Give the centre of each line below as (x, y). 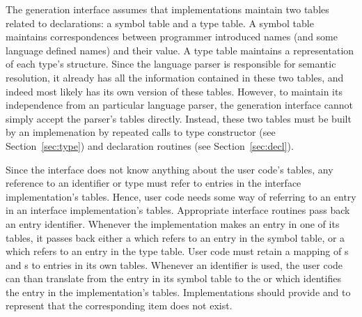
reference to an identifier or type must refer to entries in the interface (154, 183)
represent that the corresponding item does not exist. (119, 306)
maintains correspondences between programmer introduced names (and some (172, 37)
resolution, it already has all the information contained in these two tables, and (175, 77)
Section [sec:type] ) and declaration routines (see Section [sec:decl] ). (150, 145)
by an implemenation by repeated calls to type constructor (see (141, 132)
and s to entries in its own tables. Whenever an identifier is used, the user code (174, 264)
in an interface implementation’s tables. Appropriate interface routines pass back (178, 210)
